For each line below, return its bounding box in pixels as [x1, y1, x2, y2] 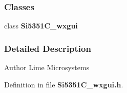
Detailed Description [4, 42, 91, 54]
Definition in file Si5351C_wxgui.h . [4, 79, 123, 89]
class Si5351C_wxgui [4, 20, 78, 31]
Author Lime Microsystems [4, 62, 90, 73]
